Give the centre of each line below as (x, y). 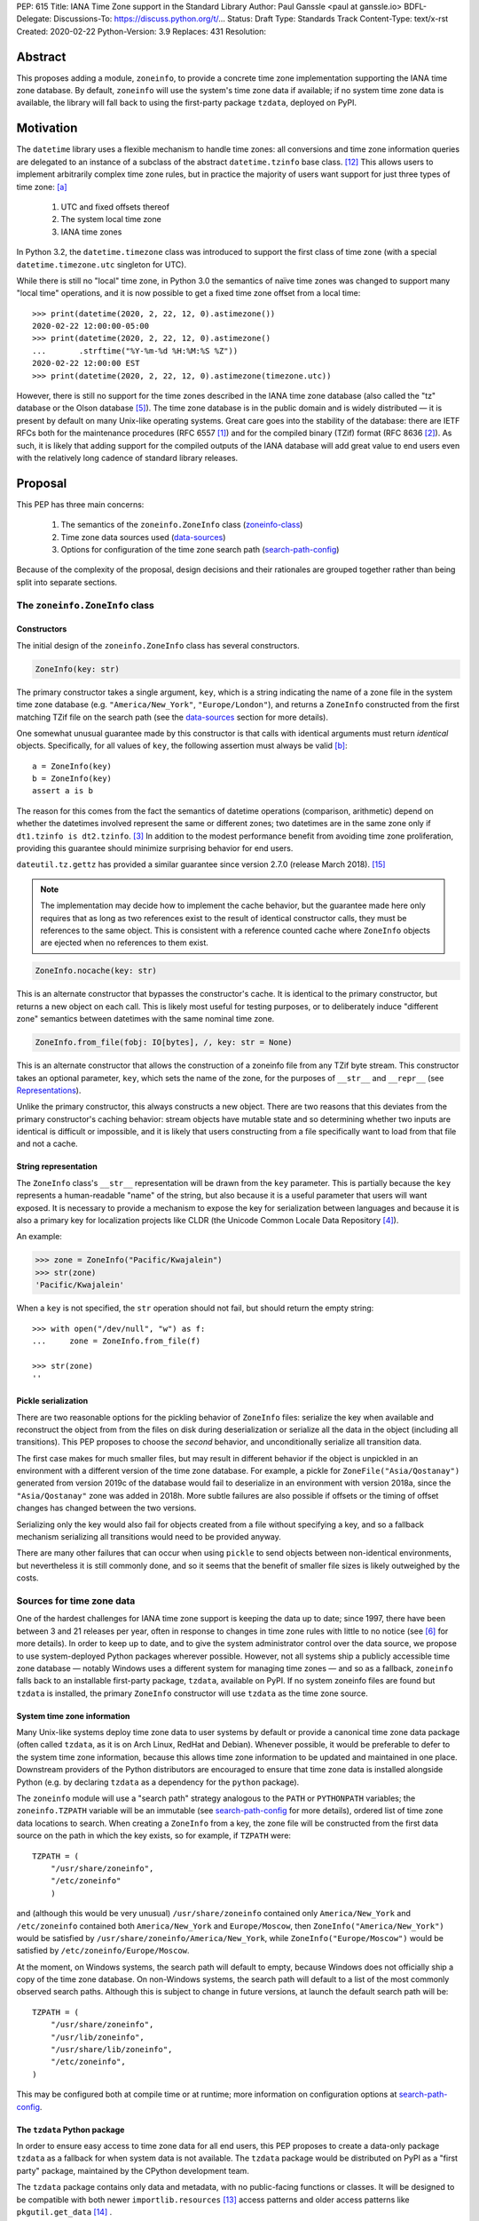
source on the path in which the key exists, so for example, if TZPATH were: (154, 1835)
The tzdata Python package (71, 2129)
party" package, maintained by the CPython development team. (133, 2170)
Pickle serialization (52, 1401)
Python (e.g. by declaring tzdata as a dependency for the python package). (158, 1782)
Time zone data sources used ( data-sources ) (143, 537)
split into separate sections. (67, 582)
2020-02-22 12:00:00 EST (86, 363)
